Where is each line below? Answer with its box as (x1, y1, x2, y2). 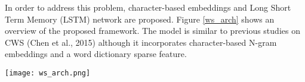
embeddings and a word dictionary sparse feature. (5, 48, 187, 60)
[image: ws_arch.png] (5, 68, 91, 77)
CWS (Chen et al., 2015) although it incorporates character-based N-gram (5, 36, 277, 48)
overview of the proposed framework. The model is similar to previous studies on (5, 24, 300, 37)
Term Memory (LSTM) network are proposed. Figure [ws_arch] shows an (5, 12, 275, 25)
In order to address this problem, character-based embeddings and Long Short (5, 1, 291, 13)
